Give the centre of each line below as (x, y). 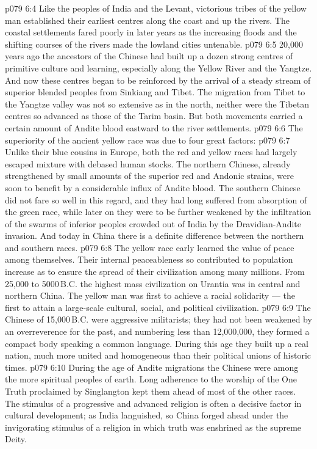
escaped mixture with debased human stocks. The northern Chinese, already (148, 163)
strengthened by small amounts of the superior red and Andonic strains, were (149, 176)
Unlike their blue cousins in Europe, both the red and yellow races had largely (151, 152)
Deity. (16, 439)
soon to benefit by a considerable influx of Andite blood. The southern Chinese (153, 187)
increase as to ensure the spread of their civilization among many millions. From (155, 272)
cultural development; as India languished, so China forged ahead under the (147, 415)
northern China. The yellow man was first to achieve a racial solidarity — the (150, 295)
